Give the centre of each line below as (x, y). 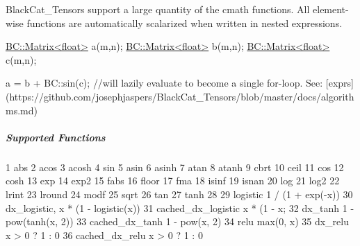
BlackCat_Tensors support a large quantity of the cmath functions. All (158, 9)
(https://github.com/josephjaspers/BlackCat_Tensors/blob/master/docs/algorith (180, 96)
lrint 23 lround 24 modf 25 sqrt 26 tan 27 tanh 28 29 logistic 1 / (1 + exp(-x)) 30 (179, 194)
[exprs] (339, 83)
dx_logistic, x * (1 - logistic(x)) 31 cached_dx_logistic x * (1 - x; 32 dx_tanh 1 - (180, 208)
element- (331, 9)
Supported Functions (56, 137)
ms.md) (22, 110)
